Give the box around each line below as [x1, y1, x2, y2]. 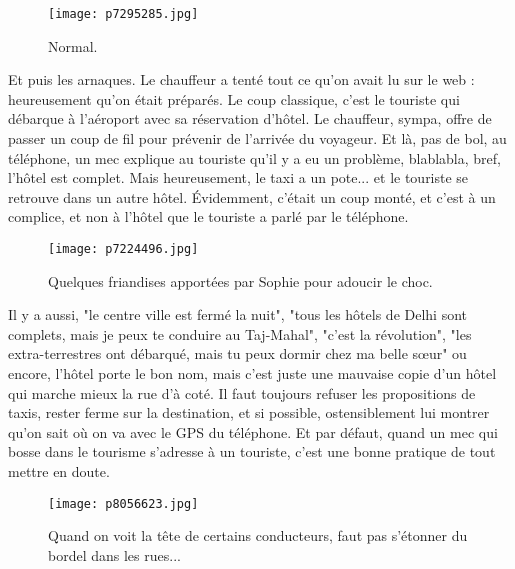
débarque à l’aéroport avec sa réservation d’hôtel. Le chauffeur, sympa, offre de [8, 108, 492, 129]
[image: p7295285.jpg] [48, 7, 199, 21]
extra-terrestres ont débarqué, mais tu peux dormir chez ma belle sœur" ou [8, 343, 467, 364]
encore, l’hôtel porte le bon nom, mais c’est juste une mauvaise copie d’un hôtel [8, 363, 497, 384]
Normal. [48, 35, 98, 56]
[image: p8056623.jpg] [48, 496, 199, 511]
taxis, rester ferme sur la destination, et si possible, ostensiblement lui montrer [8, 402, 490, 423]
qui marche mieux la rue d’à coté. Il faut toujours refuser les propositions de [8, 382, 476, 403]
